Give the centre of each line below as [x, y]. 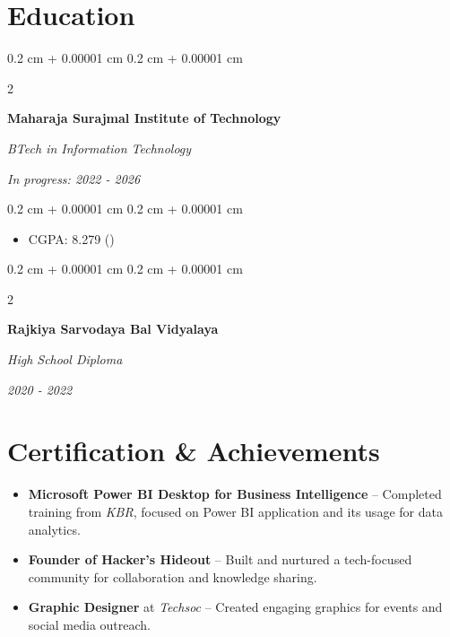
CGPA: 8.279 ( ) [71, 238]
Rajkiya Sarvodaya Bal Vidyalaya [113, 329]
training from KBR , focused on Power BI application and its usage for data [235, 511]
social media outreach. [90, 624]
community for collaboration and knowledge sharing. [173, 576]
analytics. [54, 529]
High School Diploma [65, 359]
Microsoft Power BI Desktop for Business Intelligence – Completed [235, 494]
